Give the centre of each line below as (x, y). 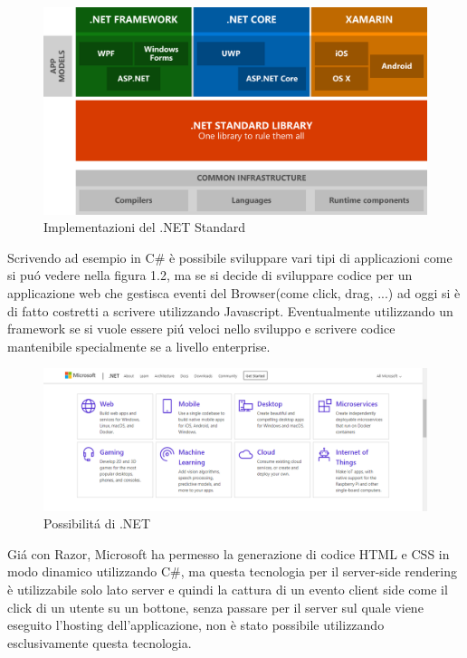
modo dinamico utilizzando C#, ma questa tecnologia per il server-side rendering (233, 571)
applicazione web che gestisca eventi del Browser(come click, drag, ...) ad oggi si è (234, 292)
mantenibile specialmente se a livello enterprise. (139, 346)
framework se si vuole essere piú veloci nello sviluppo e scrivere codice (201, 329)
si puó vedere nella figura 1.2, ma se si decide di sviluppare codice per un (210, 275)
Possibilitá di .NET (97, 523)
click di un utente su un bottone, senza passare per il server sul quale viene (215, 607)
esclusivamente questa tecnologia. (100, 642)
